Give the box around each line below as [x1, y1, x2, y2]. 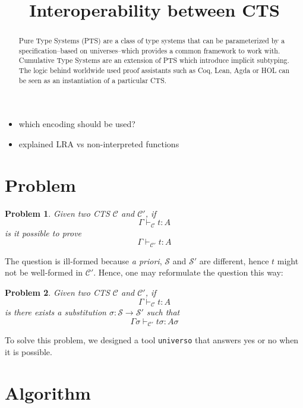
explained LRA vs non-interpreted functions [18, 138, 179, 150]
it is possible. [5, 345, 52, 358]
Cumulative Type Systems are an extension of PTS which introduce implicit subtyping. [18, 55, 289, 65]
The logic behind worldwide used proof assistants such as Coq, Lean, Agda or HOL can [18, 65, 290, 75]
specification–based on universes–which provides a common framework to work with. [18, 45, 280, 55]
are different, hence [199, 254, 269, 267]
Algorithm [5, 380, 91, 404]
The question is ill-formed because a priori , [5, 254, 162, 267]
